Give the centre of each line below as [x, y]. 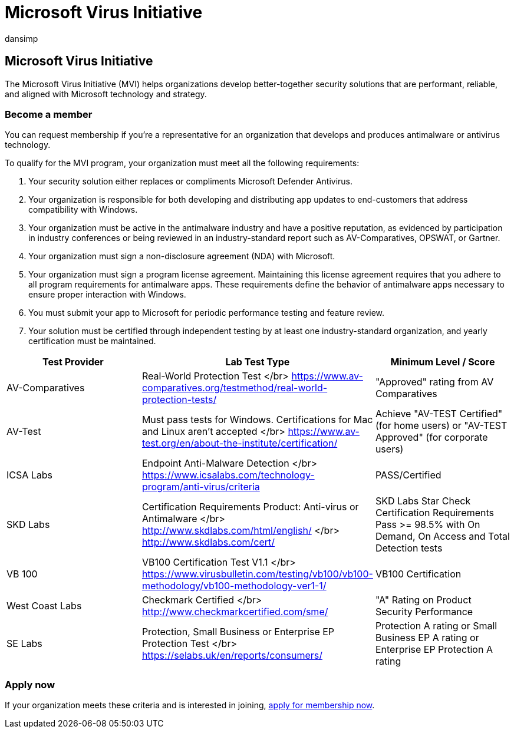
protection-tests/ [179, 400]
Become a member [49, 114]
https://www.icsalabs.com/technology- [228, 475]
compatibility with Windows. [83, 210]
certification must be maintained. [92, 341]
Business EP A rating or [427, 638]
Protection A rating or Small [436, 626]
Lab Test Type [258, 362]
